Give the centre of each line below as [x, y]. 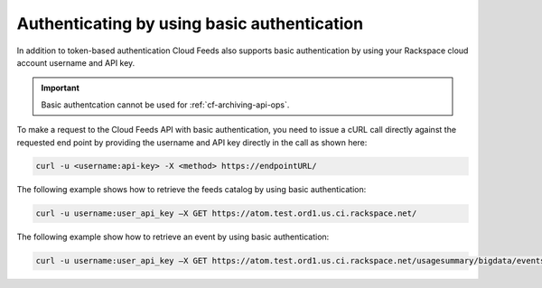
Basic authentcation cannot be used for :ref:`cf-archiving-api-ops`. [165, 105]
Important [61, 88]
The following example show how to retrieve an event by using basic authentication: [173, 237]
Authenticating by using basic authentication [190, 23]
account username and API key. [76, 62]
